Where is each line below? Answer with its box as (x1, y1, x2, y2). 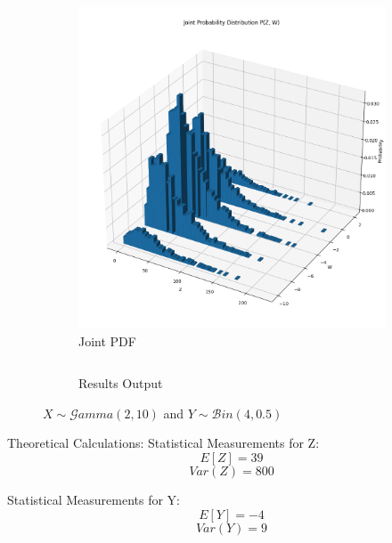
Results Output (78, 374, 163, 393)
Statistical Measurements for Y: (7, 490, 180, 508)
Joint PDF (78, 331, 136, 350)
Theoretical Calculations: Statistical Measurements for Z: (7, 434, 320, 452)
